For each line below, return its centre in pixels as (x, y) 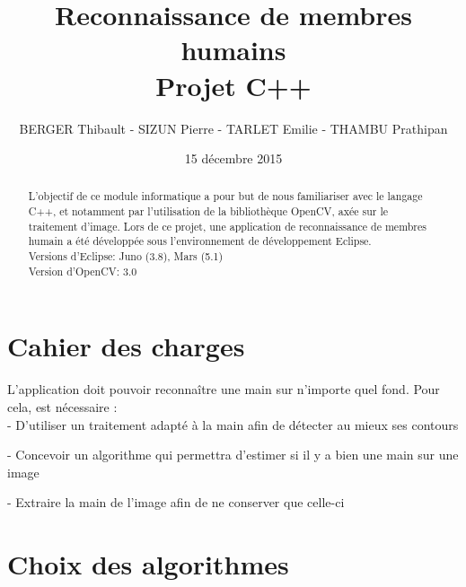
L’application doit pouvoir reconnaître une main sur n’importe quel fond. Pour (224, 389)
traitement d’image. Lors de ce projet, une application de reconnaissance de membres (227, 226)
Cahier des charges (126, 346)
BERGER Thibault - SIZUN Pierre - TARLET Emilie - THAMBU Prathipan (233, 128)
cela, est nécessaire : (62, 406)
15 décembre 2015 (233, 158)
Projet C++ (233, 85)
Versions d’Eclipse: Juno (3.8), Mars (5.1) (126, 256)
